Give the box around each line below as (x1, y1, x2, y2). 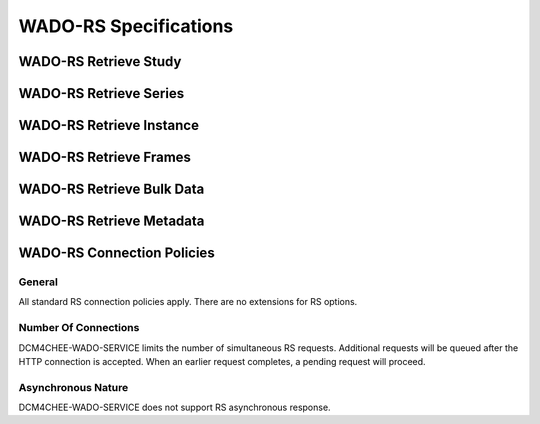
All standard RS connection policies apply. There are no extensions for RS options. (18, 296, 358, 308)
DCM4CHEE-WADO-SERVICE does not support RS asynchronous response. (18, 401, 331, 414)
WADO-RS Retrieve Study (18, 53, 182, 70)
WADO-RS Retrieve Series (18, 85, 185, 102)
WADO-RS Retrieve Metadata (18, 213, 205, 230)
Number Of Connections (18, 321, 140, 335)
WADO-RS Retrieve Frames (18, 149, 192, 166)
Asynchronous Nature (18, 380, 129, 394)
